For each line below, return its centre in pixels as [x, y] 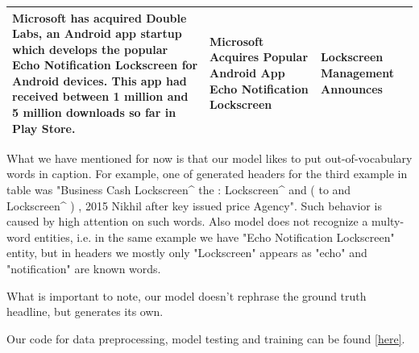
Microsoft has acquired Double [100, 17]
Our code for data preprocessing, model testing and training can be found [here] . [206, 338]
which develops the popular [90, 49]
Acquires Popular [259, 57]
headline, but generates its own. [85, 311]
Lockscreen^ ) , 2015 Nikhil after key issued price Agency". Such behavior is [194, 205]
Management [357, 73]
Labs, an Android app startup [97, 33]
